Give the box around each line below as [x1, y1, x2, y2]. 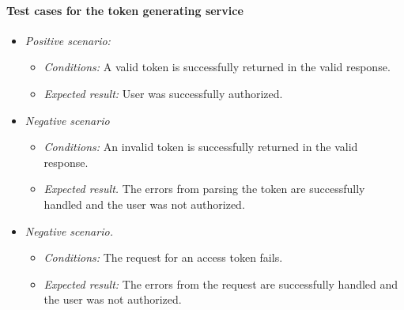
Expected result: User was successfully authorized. [43, 85, 283, 101]
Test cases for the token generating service [6, 2, 244, 18]
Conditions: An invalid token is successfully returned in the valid [43, 138, 358, 155]
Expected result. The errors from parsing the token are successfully [43, 180, 365, 197]
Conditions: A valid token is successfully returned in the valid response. [43, 59, 391, 75]
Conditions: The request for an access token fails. [43, 249, 283, 266]
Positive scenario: [25, 32, 111, 48]
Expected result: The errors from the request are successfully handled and [43, 275, 398, 292]
